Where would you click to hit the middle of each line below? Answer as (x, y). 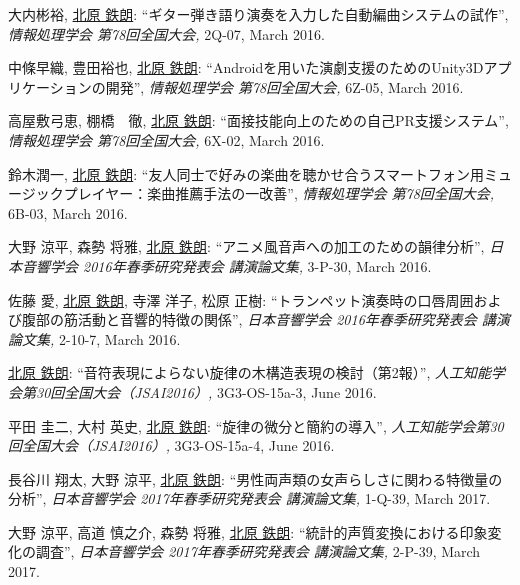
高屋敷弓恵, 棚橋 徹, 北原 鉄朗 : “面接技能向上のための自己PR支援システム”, (258, 120)
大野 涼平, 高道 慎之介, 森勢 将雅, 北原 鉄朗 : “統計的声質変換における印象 (248, 531)
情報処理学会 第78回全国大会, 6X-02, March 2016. (166, 139)
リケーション (50, 86)
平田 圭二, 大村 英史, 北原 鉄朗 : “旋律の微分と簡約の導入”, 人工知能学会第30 (256, 425)
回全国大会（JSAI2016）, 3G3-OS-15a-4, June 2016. (171, 445)
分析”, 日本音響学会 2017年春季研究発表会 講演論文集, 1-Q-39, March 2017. (249, 498)
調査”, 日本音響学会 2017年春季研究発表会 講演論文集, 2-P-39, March (258, 551)
